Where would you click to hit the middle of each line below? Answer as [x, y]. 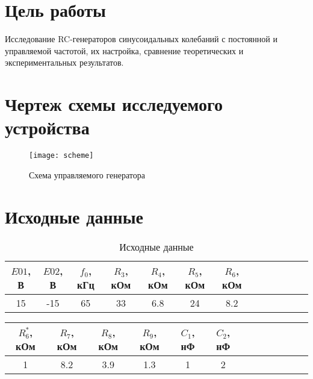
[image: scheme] [61, 156]
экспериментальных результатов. [64, 62]
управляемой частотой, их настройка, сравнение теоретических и [124, 50]
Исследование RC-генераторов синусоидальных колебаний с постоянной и [141, 39]
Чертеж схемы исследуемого [114, 104]
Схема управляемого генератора [87, 174]
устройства [47, 127]
